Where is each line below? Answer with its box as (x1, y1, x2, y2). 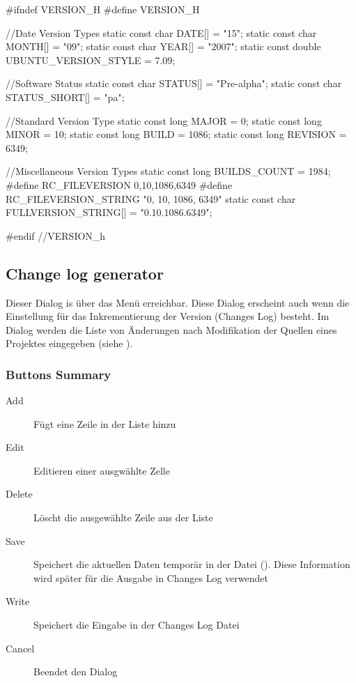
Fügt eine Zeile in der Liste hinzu (33, 416, 176, 431)
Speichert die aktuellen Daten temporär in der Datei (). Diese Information (33, 557, 350, 571)
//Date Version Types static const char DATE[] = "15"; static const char (6, 25, 317, 40)
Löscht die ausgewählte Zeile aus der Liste (33, 510, 213, 525)
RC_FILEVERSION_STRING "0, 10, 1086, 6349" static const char (6, 191, 296, 206)
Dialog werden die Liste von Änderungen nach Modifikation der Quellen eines (6, 322, 337, 337)
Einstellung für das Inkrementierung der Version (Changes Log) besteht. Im (6, 309, 330, 323)
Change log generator (6, 262, 164, 284)
